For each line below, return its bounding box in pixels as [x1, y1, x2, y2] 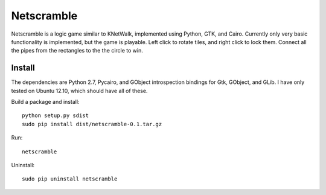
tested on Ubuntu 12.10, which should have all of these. [11, 87, 148, 94]
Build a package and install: [11, 98, 80, 106]
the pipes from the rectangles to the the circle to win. [11, 47, 143, 54]
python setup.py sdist [22, 112, 89, 119]
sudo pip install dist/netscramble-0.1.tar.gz [22, 121, 162, 127]
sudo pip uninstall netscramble [22, 176, 118, 182]
